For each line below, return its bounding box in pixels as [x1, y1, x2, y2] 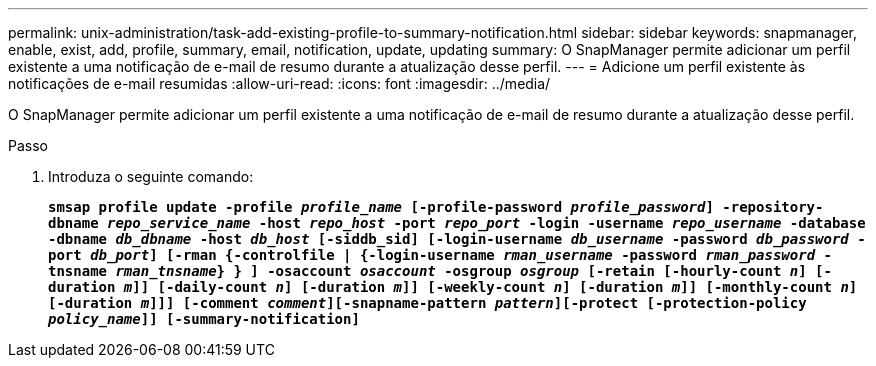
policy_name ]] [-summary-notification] [48, 311, 360, 327]
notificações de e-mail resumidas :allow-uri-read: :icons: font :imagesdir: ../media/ [8, 75, 551, 92]
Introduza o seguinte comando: [48, 168, 254, 185]
